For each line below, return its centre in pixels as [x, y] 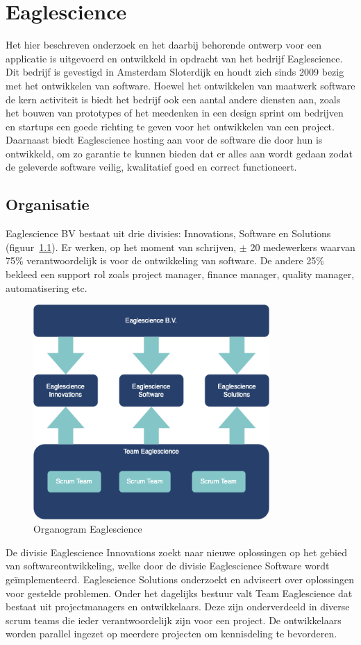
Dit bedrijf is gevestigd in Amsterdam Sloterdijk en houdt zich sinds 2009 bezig [175, 72]
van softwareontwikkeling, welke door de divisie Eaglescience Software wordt [168, 566]
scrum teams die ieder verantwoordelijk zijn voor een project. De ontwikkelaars [174, 620]
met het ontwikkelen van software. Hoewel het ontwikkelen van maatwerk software [180, 85]
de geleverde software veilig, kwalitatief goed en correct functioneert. [151, 167]
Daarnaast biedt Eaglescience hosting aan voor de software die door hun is [164, 140]
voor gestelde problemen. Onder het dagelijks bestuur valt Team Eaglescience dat [179, 593]
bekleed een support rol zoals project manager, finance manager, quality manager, [180, 274]
